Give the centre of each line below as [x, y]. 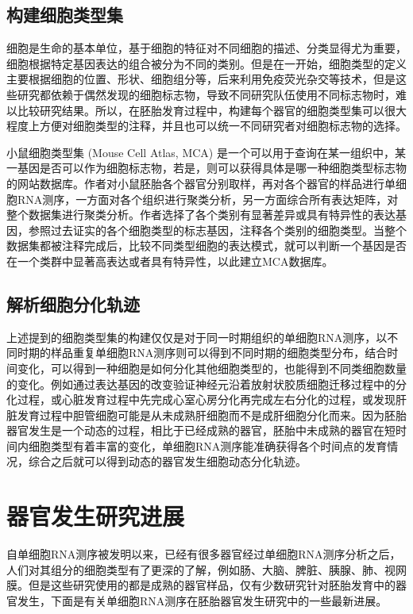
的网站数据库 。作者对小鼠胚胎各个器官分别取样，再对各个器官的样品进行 [195, 183]
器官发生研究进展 [96, 516]
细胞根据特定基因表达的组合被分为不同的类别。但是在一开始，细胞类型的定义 [206, 63]
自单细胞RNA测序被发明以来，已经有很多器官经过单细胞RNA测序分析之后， [204, 554]
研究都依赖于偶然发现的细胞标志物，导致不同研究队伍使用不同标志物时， [206, 94]
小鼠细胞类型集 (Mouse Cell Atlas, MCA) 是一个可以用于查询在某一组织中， [201, 152]
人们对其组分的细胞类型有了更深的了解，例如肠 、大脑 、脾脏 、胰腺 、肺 [190, 569]
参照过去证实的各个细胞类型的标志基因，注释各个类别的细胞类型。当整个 [217, 230]
